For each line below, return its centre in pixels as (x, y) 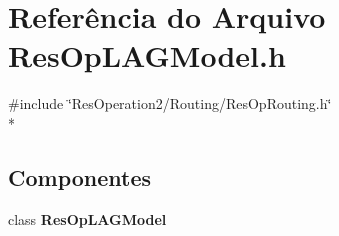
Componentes (80, 176)
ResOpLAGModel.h (147, 55)
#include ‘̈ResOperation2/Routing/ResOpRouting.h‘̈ (170, 103)
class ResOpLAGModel (87, 218)
